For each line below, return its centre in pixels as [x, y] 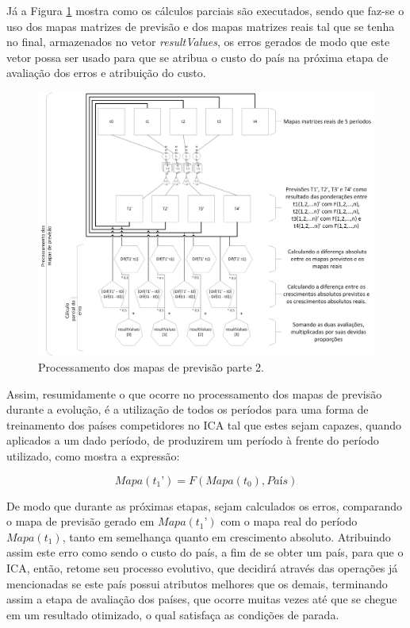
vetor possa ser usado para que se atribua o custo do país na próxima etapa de [197, 57]
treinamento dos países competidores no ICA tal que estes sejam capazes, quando [204, 424]
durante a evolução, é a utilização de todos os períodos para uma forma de [188, 409]
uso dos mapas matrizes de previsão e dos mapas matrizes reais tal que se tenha [201, 26]
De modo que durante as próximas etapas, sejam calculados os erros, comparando [205, 505]
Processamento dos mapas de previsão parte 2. [151, 367]
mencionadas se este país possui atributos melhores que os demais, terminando [197, 583]
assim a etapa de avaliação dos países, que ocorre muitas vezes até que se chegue [202, 599]
